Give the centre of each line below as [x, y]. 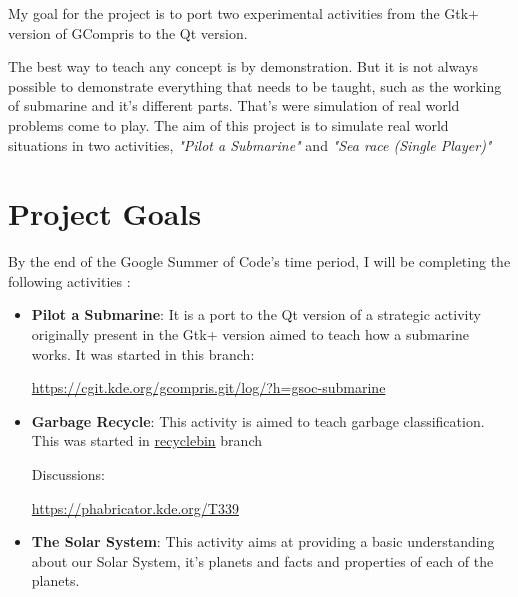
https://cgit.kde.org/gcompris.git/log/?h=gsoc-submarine [208, 387]
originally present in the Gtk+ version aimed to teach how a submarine [250, 334]
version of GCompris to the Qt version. [128, 32]
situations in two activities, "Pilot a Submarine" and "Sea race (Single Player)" [250, 144]
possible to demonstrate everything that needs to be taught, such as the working [255, 85]
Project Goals [105, 213]
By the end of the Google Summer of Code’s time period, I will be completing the [259, 261]
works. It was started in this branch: [143, 353]
